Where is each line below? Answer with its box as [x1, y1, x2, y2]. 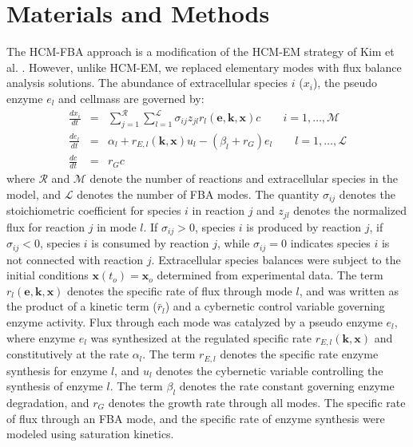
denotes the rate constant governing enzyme [179, 378, 395, 394]
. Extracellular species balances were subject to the [151, 251, 401, 267]
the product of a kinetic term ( [6, 298, 157, 314]
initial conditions [6, 267, 89, 283]
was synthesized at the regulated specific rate [90, 329, 312, 346]
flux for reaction [6, 218, 85, 235]
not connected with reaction [6, 251, 144, 267]
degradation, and [6, 394, 89, 410]
